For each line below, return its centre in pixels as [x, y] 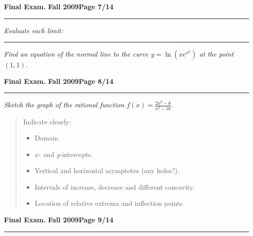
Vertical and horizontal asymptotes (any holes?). [107, 170]
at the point [217, 54]
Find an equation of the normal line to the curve [76, 54]
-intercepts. [77, 154]
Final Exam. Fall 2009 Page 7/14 [59, 6]
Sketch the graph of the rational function [64, 105]
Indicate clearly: [47, 121]
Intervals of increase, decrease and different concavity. [115, 187]
